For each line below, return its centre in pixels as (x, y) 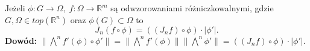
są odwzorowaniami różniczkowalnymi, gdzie (192, 8)
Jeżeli (15, 8)
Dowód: (21, 40)
